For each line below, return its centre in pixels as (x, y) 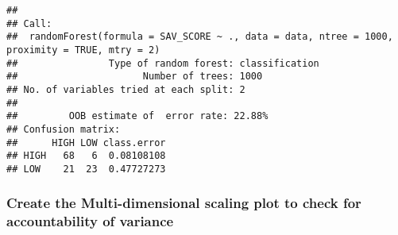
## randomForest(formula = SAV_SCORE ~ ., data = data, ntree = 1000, (200, 37)
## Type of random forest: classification (163, 63)
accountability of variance (90, 221)
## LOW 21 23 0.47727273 (86, 169)
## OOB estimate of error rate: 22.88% (137, 116)
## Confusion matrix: (64, 129)
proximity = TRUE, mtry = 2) (83, 50)
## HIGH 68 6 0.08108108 (86, 156)
